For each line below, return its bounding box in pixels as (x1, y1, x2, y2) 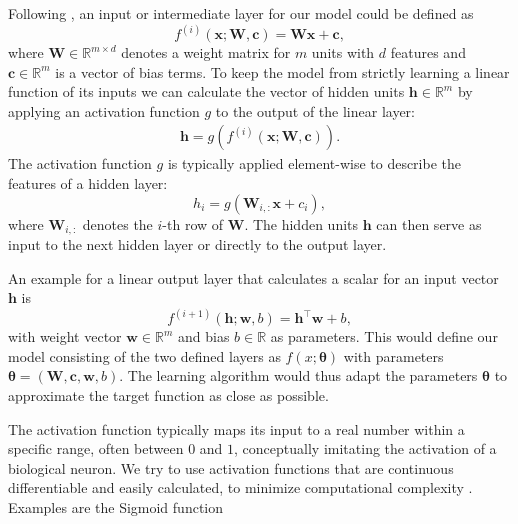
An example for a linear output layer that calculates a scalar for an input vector (8, 267, 499, 288)
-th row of (162, 213, 224, 234)
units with (311, 42, 375, 63)
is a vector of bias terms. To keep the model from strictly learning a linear (55, 61, 510, 82)
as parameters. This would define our (270, 326, 498, 347)
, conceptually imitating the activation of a (234, 438, 497, 459)
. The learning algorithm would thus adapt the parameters (119, 365, 478, 386)
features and (390, 42, 466, 63)
